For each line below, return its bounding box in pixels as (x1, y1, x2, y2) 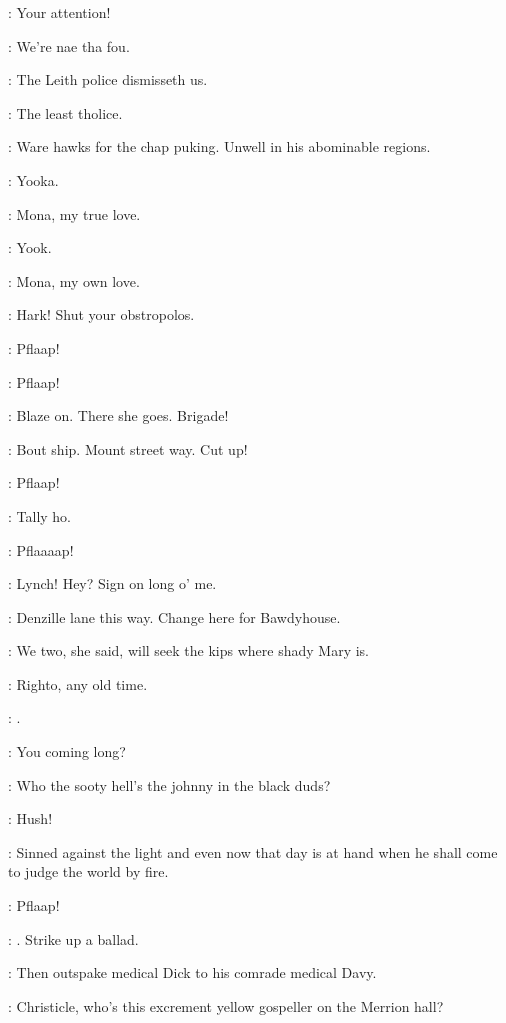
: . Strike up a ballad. (8, 928, 139, 949)
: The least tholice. (8, 102, 123, 123)
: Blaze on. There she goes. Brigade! (8, 405, 229, 426)
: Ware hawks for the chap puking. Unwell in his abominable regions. (8, 136, 431, 157)
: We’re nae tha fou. (8, 35, 130, 56)
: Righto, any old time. (8, 673, 148, 694)
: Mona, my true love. (8, 203, 141, 224)
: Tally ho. (8, 505, 72, 526)
